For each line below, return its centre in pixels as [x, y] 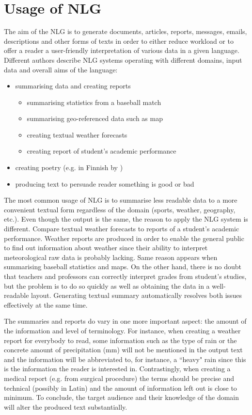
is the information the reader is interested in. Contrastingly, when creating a [117, 369]
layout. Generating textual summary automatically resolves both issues [137, 295]
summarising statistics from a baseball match [94, 102]
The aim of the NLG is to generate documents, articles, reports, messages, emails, [126, 31]
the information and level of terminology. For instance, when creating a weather [122, 330]
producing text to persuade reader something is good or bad [105, 183]
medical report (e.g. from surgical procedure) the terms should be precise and [119, 378]
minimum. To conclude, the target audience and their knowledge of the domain [122, 397]
